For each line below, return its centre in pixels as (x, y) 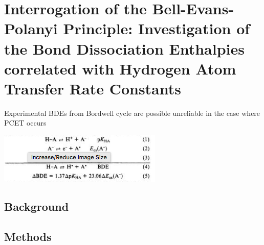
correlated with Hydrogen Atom (120, 68)
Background (37, 206)
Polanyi (31, 28)
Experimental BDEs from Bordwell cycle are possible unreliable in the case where (132, 113)
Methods (28, 236)
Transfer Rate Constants (93, 88)
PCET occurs (25, 123)
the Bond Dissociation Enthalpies (124, 48)
